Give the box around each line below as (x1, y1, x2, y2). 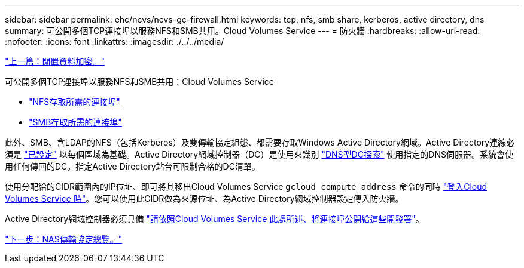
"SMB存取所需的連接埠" (29, 117, 122, 127)
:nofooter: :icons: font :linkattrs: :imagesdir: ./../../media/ (5, 36, 224, 47)
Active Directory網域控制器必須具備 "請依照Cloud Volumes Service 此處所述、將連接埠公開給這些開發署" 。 (5, 214, 424, 224)
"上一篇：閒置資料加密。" (5, 56, 105, 66)
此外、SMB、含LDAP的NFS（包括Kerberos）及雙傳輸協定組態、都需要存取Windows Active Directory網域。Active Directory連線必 (5, 137, 515, 147)
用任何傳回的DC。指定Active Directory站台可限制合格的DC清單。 (5, 161, 260, 171)
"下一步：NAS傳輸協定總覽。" (5, 234, 123, 244)
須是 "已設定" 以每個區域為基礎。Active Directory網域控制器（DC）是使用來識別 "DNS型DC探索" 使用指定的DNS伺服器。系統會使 (5, 149, 513, 159)
